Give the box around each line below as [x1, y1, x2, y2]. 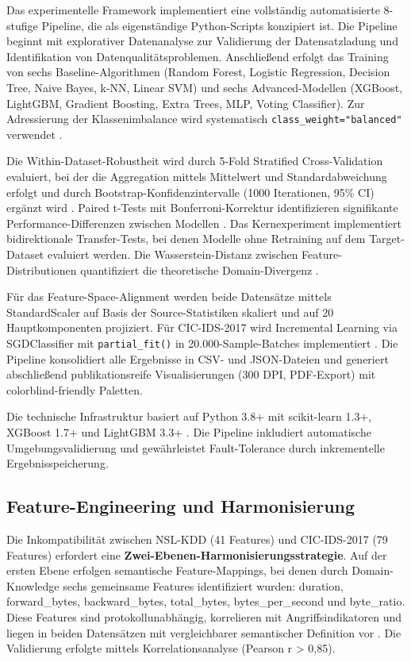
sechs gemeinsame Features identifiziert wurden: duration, [63, 577, 344, 594]
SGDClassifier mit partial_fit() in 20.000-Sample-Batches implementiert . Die [6, 334, 398, 351]
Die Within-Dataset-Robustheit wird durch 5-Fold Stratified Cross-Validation [6, 152, 383, 169]
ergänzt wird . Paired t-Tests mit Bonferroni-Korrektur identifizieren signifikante [6, 199, 398, 216]
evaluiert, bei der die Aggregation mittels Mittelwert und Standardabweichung [6, 168, 387, 184]
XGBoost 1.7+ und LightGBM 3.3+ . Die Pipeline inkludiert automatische [6, 423, 371, 440]
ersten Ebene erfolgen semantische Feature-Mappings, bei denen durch [6, 562, 348, 579]
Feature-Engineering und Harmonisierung [6, 494, 355, 518]
